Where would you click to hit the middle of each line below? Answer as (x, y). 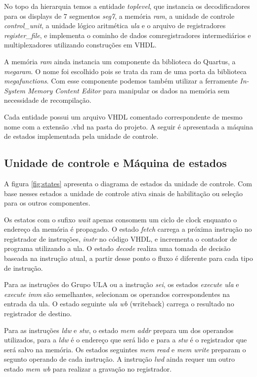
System (15, 90)
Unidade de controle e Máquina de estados (115, 163)
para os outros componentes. (47, 203)
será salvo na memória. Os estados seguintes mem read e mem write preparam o (125, 349)
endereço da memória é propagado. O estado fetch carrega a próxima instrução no (128, 229)
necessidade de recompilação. (48, 100)
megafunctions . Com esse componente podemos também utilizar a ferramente (121, 81)
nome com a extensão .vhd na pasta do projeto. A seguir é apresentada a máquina (129, 126)
